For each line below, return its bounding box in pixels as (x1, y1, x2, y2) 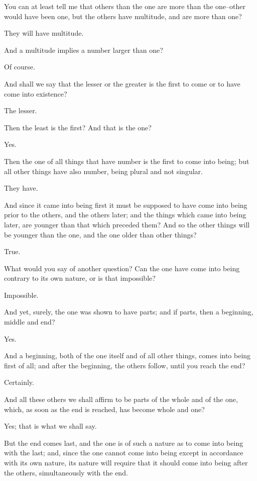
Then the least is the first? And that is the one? (4, 122, 152, 132)
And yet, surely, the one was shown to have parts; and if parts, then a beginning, (4, 306, 253, 317)
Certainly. (4, 377, 34, 387)
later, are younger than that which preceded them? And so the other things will (4, 219, 250, 229)
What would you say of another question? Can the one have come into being (4, 263, 240, 273)
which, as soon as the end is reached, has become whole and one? (4, 404, 205, 414)
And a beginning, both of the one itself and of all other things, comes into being (4, 350, 251, 361)
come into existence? (4, 88, 67, 99)
